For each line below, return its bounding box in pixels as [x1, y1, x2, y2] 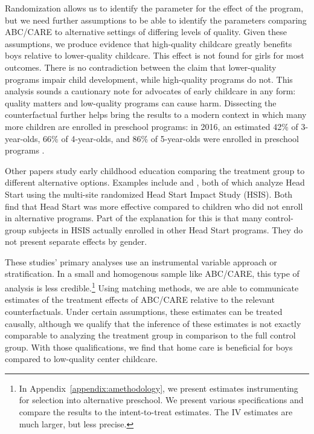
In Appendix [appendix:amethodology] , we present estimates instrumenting [19, 381, 298, 394]
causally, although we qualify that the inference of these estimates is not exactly [5, 317, 301, 329]
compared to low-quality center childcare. [5, 352, 158, 365]
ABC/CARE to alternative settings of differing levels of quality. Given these [5, 25, 287, 38]
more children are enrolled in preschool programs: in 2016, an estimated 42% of [5, 120, 298, 132]
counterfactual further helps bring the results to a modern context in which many [5, 108, 307, 121]
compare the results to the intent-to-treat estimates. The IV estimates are [19, 406, 293, 418]
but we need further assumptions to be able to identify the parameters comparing [5, 13, 307, 26]
